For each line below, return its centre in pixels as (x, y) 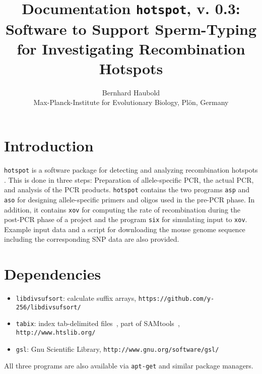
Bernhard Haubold (131, 92)
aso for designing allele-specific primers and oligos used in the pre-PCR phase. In (129, 199)
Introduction (49, 145)
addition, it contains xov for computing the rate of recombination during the (122, 209)
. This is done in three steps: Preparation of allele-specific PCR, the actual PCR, (129, 179)
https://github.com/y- (176, 299)
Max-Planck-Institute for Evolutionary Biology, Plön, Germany (131, 102)
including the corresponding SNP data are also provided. (92, 239)
